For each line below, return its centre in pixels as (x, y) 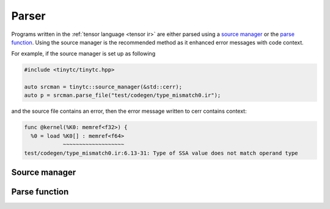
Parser (28, 16)
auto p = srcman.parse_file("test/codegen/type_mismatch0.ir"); (123, 95)
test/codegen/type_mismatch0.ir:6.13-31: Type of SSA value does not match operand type (161, 153)
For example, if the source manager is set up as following (83, 54)
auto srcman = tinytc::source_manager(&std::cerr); (103, 87)
